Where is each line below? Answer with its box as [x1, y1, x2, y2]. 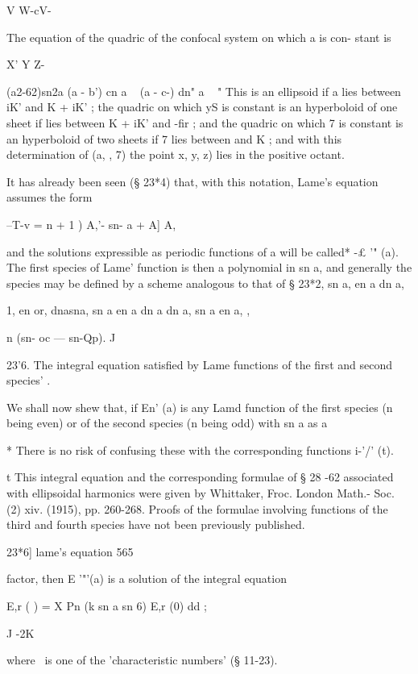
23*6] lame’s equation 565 [6, 543, 134, 560]
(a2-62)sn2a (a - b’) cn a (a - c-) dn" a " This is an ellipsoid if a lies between [6, 82, 401, 99]
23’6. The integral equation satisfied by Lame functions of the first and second [6, 356, 392, 372]
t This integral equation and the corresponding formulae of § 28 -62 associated [6, 468, 394, 485]
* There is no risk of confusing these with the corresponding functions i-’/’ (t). [6, 441, 394, 458]
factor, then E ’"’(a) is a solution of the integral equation [6, 570, 287, 587]
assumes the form [6, 189, 93, 206]
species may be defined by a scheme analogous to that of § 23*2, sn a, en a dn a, [6, 274, 404, 291]
